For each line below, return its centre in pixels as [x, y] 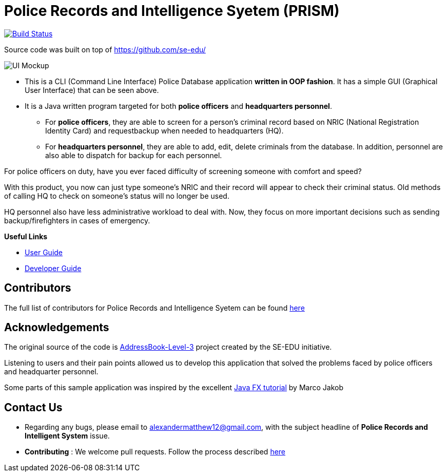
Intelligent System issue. [67, 436]
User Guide [44, 252]
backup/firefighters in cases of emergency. [77, 220]
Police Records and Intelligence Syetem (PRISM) [172, 11]
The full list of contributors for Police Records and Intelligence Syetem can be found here [154, 308]
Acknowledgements [57, 328]
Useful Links [26, 236]
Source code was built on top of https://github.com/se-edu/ [105, 49]
